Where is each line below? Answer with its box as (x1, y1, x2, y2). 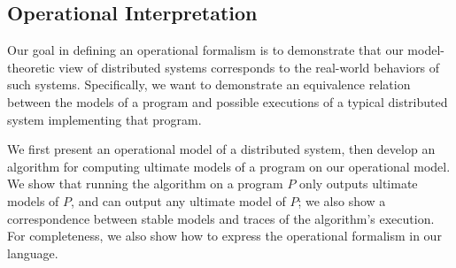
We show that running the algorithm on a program (7, 174, 283, 193)
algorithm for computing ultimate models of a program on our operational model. (7, 157, 451, 175)
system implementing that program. (7, 110, 202, 128)
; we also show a (298, 191, 386, 210)
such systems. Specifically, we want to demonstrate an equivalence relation (7, 75, 411, 94)
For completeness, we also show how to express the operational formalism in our (7, 226, 442, 245)
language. (7, 243, 58, 262)
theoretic (7, 57, 55, 76)
